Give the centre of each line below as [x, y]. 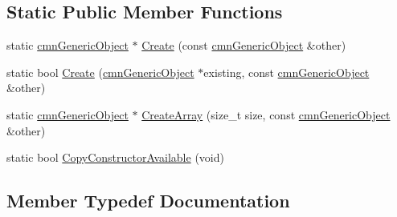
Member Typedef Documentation [148, 201]
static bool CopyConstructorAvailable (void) [115, 157]
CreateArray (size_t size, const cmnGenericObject [266, 114]
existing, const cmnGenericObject [286, 72]
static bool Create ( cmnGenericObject [100, 72]
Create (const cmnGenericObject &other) [244, 45]
